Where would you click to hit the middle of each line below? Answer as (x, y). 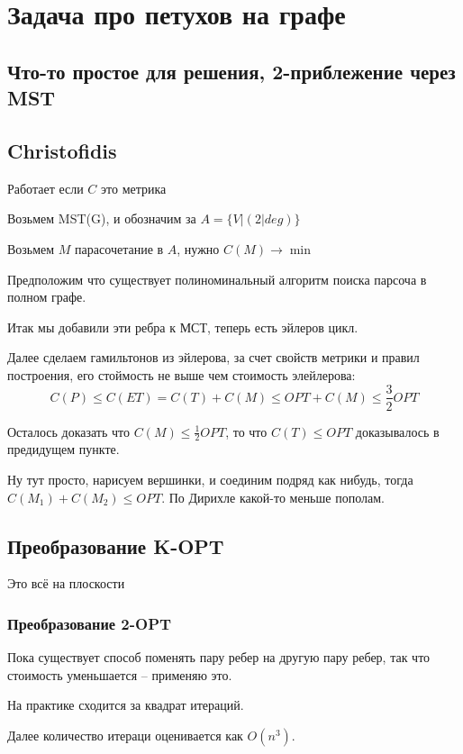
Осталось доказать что (68, 431)
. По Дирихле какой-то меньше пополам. (273, 497)
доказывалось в (397, 431)
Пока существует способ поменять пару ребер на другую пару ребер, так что (219, 657)
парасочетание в (119, 248)
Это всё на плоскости (66, 583)
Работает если (45, 188)
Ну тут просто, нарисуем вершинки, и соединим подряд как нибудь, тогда (210, 479)
